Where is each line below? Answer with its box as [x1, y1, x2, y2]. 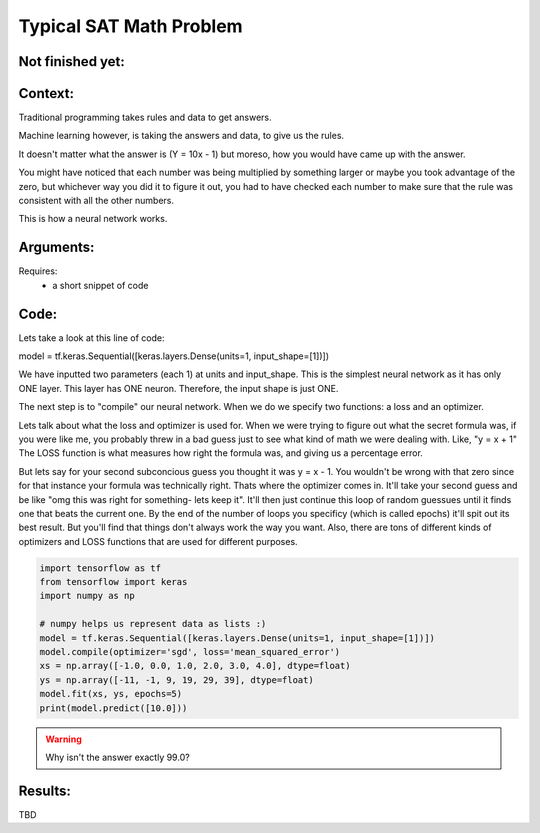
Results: [18, 782, 72, 799]
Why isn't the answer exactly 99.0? [45, 751, 190, 763]
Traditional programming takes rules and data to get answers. [18, 111, 272, 124]
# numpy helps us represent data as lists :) [39, 618, 267, 630]
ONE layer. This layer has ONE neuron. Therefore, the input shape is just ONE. [18, 382, 339, 394]
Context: [18, 85, 75, 102]
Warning [45, 733, 82, 745]
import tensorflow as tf [39, 562, 162, 574]
